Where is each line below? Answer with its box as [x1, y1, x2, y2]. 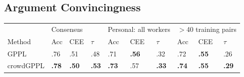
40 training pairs [186, 24, 237, 34]
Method [7, 36, 31, 46]
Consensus [51, 24, 83, 34]
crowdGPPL [7, 60, 45, 71]
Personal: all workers [108, 24, 170, 34]
